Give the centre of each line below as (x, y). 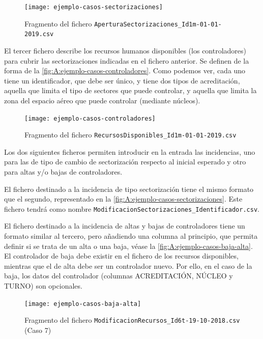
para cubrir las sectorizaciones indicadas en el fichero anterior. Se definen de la (127, 60)
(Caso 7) (38, 330)
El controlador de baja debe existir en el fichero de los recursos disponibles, (121, 256)
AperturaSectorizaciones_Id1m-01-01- (158, 24)
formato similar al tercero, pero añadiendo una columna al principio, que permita (131, 236)
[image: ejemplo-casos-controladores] (90, 118)
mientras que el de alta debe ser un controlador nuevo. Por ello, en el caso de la (128, 265)
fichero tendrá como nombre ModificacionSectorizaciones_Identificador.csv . (132, 208)
